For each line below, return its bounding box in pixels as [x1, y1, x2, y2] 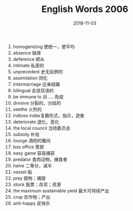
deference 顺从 [13, 56, 45, 62]
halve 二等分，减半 [13, 162, 52, 168]
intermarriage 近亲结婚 [13, 81, 60, 87]
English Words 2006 [41, 4, 128, 15]
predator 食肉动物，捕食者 [13, 156, 68, 162]
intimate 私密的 [13, 62, 45, 68]
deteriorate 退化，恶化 [13, 119, 60, 125]
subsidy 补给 [13, 131, 40, 137]
